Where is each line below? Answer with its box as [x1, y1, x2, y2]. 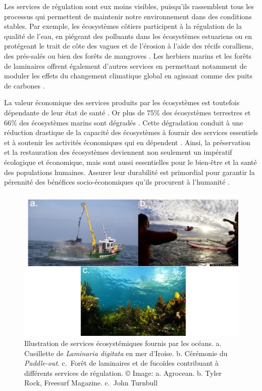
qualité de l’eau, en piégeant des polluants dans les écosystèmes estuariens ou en [4, 30, 252, 41]
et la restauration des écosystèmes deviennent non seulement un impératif [4, 147, 232, 157]
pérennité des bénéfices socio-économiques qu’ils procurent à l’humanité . [4, 177, 230, 187]
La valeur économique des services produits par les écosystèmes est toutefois [4, 97, 240, 108]
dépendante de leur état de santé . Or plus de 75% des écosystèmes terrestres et [4, 107, 251, 117]
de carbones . [4, 80, 45, 91]
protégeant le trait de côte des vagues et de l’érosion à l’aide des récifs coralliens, [4, 40, 254, 51]
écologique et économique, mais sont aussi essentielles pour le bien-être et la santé [4, 156, 257, 167]
